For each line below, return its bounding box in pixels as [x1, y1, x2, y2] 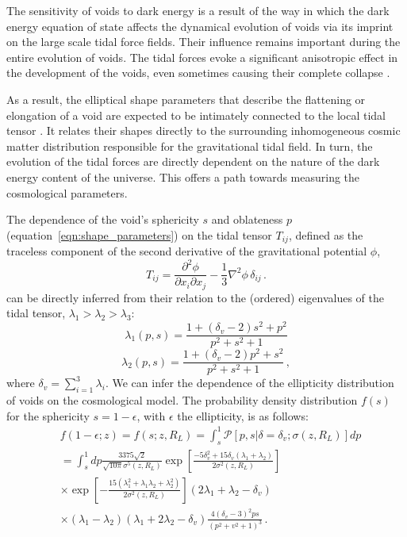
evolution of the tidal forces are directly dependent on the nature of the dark [6, 153, 380, 170]
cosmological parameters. [6, 184, 128, 201]
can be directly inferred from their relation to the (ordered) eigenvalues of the [6, 289, 385, 305]
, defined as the [288, 226, 363, 243]
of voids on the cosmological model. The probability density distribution [6, 392, 358, 409]
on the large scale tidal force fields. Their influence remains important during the [6, 33, 401, 50]
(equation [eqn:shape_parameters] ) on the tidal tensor [6, 226, 272, 243]
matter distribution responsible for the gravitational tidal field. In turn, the [6, 137, 373, 154]
